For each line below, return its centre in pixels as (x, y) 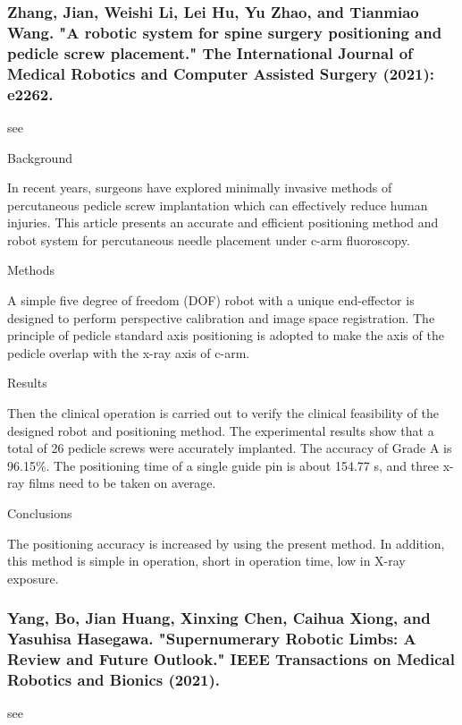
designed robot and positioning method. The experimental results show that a (221, 430)
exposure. (33, 578)
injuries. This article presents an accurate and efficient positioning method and (223, 222)
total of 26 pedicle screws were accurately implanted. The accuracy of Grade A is (230, 448)
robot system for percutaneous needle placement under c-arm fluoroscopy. (209, 239)
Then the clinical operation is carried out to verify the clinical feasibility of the (223, 413)
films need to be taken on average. (122, 483)
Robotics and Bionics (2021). (114, 680)
